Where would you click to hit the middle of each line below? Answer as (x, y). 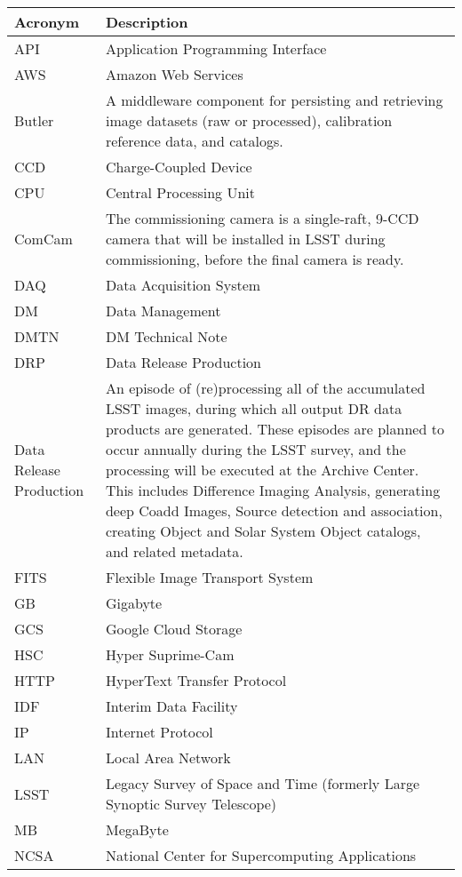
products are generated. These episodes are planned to (275, 429)
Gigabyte (134, 603)
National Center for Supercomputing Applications (261, 855)
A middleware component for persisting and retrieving (274, 100)
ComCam (44, 239)
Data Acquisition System (183, 285)
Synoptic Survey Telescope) (191, 804)
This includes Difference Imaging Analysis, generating (273, 490)
